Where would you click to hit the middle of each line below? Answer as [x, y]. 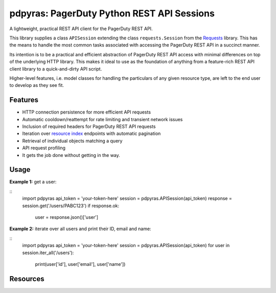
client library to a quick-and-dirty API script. [56, 69]
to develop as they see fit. [37, 85]
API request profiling [44, 148]
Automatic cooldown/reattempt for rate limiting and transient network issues [102, 119]
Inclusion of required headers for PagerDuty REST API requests [89, 126]
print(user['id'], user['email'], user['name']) [80, 264]
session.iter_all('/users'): [48, 253]
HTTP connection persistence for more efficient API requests [86, 112]
